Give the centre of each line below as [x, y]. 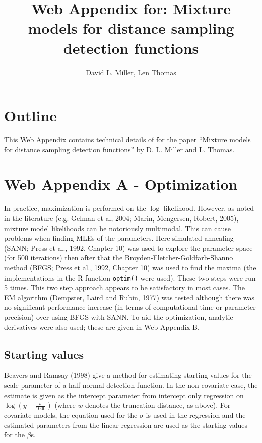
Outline [31, 115]
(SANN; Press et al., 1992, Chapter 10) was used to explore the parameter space [128, 247]
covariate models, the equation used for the [71, 415]
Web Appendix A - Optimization [121, 184]
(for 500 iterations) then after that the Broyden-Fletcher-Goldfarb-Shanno [119, 258]
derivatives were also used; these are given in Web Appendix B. [102, 327]
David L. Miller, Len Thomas [131, 72]
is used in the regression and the [196, 415]
